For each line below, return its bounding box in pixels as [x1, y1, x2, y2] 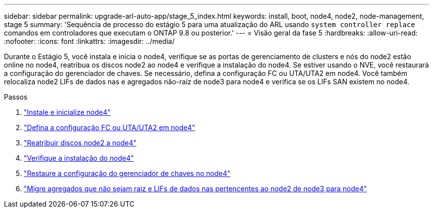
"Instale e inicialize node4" [24, 108, 111, 116]
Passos [4, 93, 28, 101]
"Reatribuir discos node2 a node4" [24, 139, 137, 147]
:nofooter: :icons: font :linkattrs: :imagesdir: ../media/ [4, 37, 175, 45]
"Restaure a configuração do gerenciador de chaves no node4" [24, 169, 230, 177]
